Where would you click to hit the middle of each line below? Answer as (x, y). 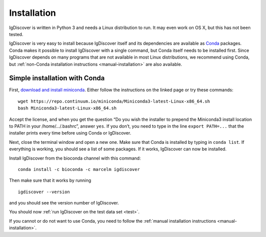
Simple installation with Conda (57, 78)
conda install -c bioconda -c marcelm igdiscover (79, 169)
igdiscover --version (44, 192)
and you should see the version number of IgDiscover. (64, 203)
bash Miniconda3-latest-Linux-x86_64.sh (67, 108)
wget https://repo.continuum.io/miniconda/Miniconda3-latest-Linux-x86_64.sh (114, 101)
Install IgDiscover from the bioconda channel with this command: (75, 158)
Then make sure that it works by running (50, 180)
